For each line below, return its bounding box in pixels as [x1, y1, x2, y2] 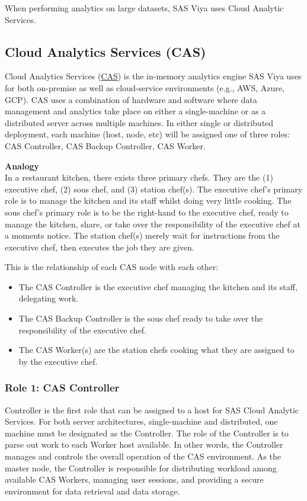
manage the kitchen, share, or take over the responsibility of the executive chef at [5, 217, 300, 230]
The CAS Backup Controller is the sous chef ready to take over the [18, 312, 263, 325]
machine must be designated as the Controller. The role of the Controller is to [5, 426, 289, 439]
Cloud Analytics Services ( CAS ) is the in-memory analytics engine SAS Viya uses [5, 70, 302, 82]
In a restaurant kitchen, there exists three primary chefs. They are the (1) [5, 171, 273, 184]
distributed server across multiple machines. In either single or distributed [5, 116, 274, 129]
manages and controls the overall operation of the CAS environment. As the [5, 450, 281, 463]
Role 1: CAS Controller [5, 380, 120, 395]
